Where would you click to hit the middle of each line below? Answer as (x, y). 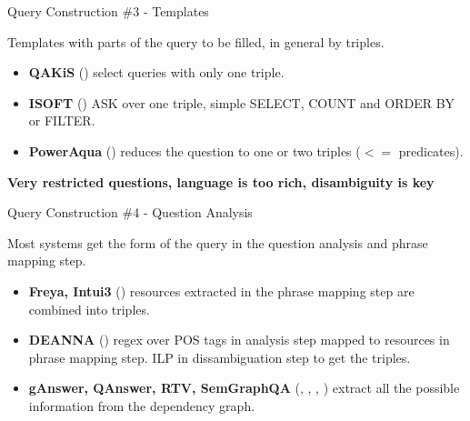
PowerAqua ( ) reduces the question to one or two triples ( (195, 150)
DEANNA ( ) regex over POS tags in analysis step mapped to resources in (239, 340)
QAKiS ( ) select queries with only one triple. (156, 72)
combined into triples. (89, 309)
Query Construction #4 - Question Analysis (130, 212)
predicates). (431, 150)
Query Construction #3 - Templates (108, 11)
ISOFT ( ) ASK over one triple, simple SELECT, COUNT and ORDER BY (242, 102)
